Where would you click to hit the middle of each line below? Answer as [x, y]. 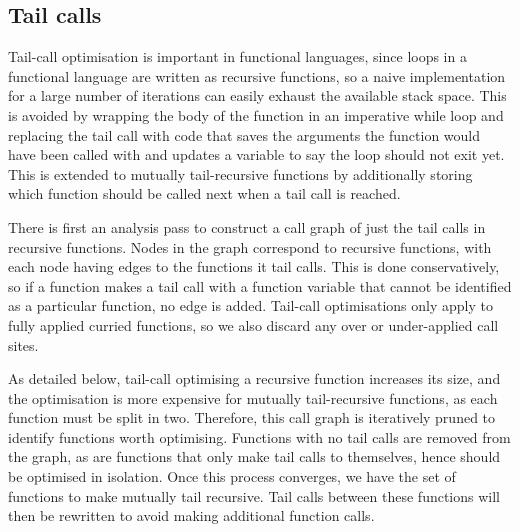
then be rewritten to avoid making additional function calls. [191, 515]
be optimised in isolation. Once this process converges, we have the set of [232, 476]
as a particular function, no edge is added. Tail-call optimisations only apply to [250, 305]
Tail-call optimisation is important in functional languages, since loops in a [237, 56]
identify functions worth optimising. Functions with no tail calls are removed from [259, 436]
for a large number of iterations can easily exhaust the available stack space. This [257, 95]
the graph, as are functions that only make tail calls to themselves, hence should [254, 456]
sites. [23, 344]
